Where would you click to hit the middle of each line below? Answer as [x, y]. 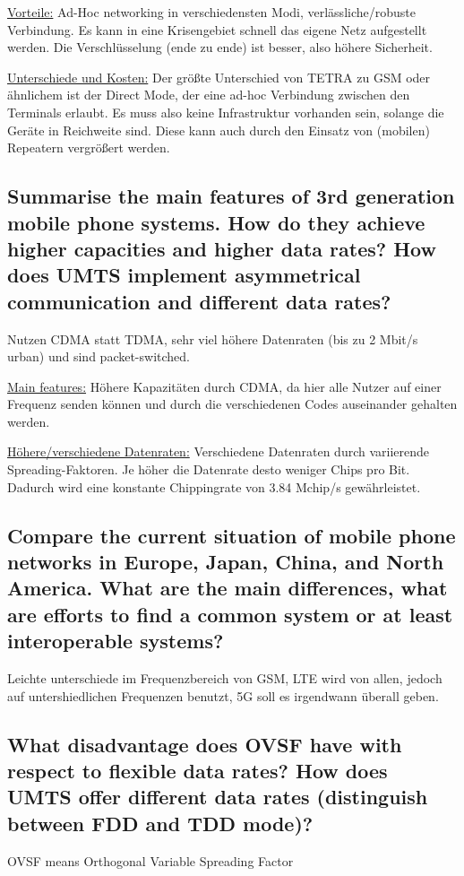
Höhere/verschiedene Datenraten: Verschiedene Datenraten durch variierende [219, 451]
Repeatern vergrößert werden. [89, 147]
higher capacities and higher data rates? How [222, 248]
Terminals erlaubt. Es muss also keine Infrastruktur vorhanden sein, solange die [226, 112]
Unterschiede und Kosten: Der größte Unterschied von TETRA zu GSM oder [219, 77]
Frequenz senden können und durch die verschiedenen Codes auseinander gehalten [232, 404]
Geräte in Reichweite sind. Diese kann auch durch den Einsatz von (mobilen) [219, 130]
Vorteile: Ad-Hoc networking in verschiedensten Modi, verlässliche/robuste [211, 12]
